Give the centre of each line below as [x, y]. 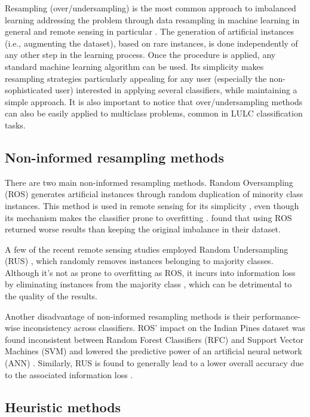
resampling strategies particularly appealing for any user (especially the [136, 78]
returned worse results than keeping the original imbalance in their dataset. [143, 229]
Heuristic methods [63, 407]
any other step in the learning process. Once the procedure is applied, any [140, 55]
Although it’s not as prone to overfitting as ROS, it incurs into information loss [150, 272]
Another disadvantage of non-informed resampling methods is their [128, 316]
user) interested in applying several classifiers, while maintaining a [176, 90]
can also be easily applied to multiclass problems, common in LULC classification [154, 113]
